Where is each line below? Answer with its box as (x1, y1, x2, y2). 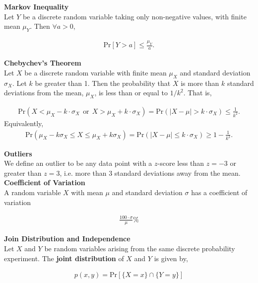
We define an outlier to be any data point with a (4, 158, 152, 168)
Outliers (4, 148, 32, 158)
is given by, (154, 253, 188, 263)
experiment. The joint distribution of (4, 253, 124, 263)
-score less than (157, 158, 204, 168)
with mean (71, 187, 103, 197)
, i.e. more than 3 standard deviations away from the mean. (60, 167, 241, 178)
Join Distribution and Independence (4, 233, 130, 244)
